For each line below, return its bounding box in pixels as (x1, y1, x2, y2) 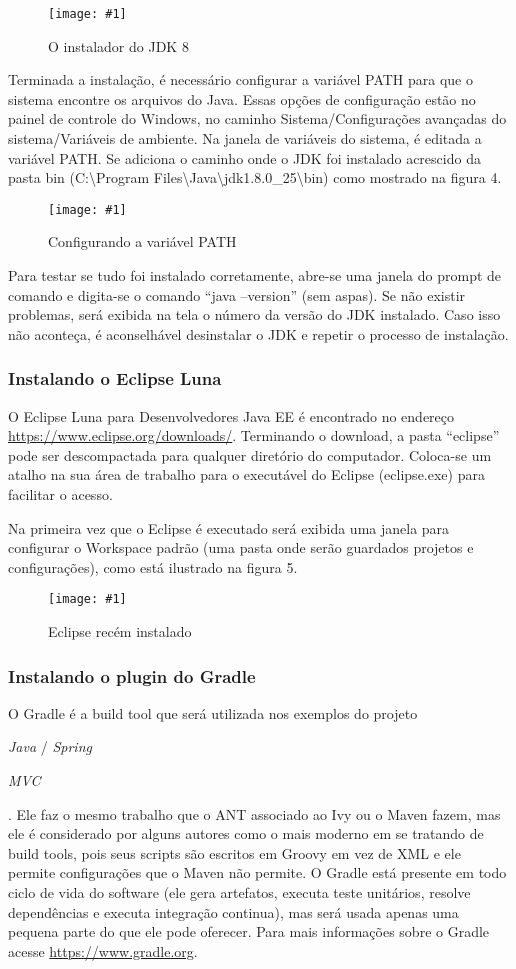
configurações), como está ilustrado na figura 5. (8, 556, 298, 577)
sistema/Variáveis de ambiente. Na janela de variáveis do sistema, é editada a (8, 128, 482, 149)
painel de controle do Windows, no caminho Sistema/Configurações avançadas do (8, 108, 507, 129)
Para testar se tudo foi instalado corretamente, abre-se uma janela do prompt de (8, 265, 502, 286)
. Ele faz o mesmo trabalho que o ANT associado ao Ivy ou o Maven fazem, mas (8, 803, 501, 824)
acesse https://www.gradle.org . (8, 940, 198, 961)
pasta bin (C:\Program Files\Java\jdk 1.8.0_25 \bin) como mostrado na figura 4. (8, 167, 502, 188)
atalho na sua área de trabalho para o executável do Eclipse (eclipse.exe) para (8, 464, 485, 485)
